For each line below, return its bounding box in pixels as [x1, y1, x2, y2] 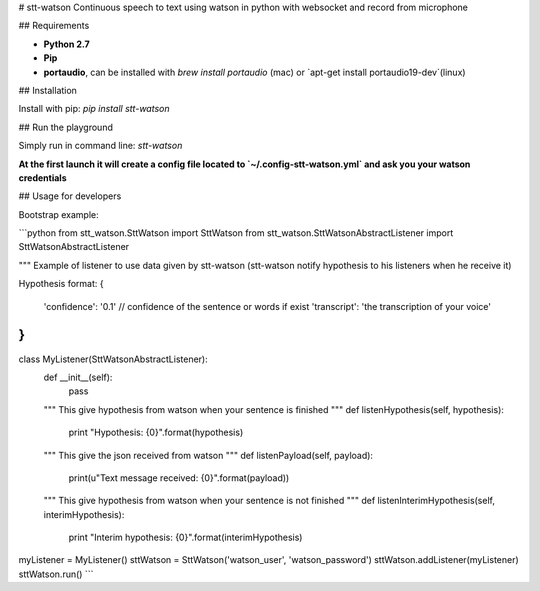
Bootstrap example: [18, 208, 99, 220]
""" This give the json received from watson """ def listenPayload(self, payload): [43, 449, 374, 461]
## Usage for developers [18, 190, 122, 202]
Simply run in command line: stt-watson [18, 140, 183, 152]
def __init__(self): [43, 371, 113, 383]
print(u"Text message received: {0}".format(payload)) [68, 471, 290, 484]
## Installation [18, 84, 77, 96]
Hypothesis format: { [18, 278, 104, 290]
